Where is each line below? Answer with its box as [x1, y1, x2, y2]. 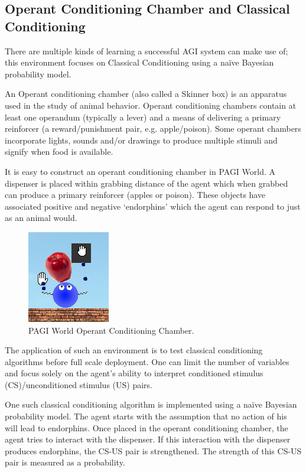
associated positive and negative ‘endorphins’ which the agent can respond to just [5, 200, 301, 212]
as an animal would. [5, 211, 77, 224]
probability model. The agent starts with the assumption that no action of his [5, 410, 287, 422]
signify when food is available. [5, 145, 113, 158]
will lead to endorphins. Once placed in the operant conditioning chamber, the [5, 421, 288, 434]
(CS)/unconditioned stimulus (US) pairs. [5, 378, 152, 390]
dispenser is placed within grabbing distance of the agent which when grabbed [5, 177, 288, 189]
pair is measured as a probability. [5, 456, 125, 468]
